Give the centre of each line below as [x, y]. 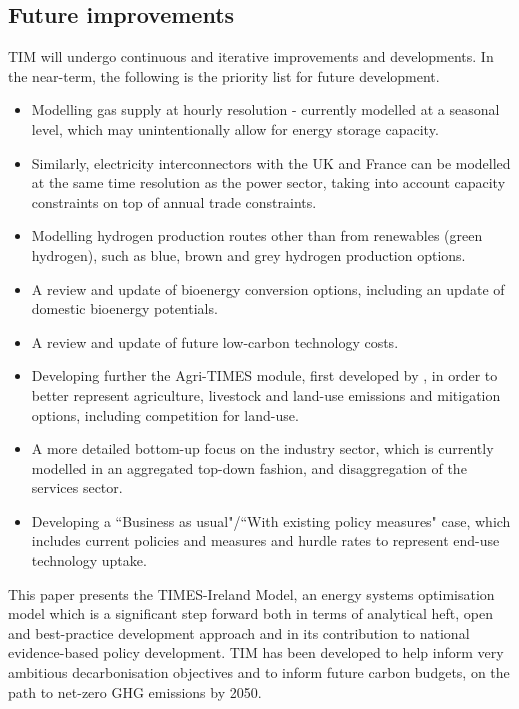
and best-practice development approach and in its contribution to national [239, 632]
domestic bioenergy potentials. [124, 308]
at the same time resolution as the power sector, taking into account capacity [268, 182]
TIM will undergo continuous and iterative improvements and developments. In [251, 56]
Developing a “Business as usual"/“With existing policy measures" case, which [271, 520]
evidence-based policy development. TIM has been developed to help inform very [256, 652]
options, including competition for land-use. [165, 414]
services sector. [77, 487]
